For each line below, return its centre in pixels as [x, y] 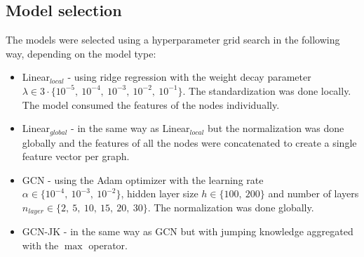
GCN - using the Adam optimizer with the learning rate [143, 179]
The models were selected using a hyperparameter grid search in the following [173, 40]
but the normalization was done [276, 128]
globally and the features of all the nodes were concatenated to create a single [189, 142]
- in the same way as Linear [130, 128]
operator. [108, 245]
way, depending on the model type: [81, 53]
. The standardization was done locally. [267, 90]
